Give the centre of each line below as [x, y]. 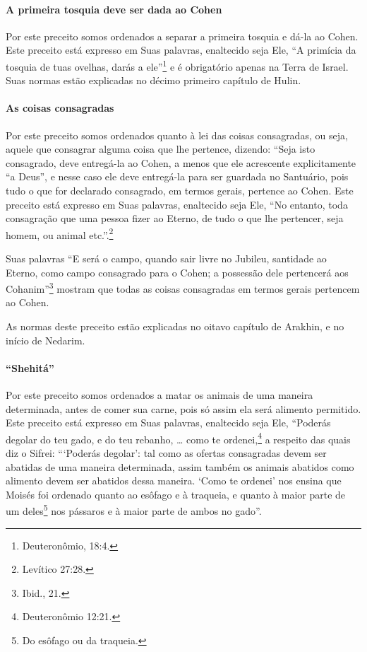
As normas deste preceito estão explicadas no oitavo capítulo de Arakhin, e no [175, 326]
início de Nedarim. [46, 340]
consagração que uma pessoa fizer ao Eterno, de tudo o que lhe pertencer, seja [175, 218]
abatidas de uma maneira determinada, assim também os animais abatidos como [180, 466]
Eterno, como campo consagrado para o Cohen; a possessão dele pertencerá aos [177, 272]
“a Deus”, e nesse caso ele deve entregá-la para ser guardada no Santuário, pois [177, 176]
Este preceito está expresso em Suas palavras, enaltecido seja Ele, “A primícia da [181, 50]
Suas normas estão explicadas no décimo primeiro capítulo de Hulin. [154, 80]
